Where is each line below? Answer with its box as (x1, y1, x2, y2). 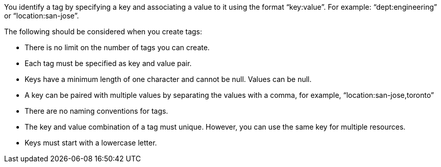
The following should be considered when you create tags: (4, 27, 202, 36)
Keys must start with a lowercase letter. (25, 138, 157, 147)
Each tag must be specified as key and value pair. (25, 59, 192, 68)
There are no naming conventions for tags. (25, 107, 169, 115)
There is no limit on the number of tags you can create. (25, 43, 210, 52)
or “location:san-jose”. (4, 11, 79, 20)
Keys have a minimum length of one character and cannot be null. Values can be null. (25, 75, 312, 83)
